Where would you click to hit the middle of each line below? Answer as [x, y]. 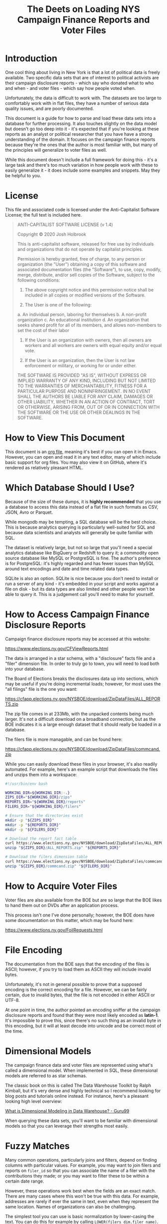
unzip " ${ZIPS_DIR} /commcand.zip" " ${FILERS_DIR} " [59, 866]
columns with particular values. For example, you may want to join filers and [83, 1165]
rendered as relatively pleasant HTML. [44, 467]
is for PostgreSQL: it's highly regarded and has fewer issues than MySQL [80, 563]
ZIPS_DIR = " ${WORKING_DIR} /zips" [39, 797]
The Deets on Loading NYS [83, 9]
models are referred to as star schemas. [46, 1075]
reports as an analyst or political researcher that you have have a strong [79, 134]
